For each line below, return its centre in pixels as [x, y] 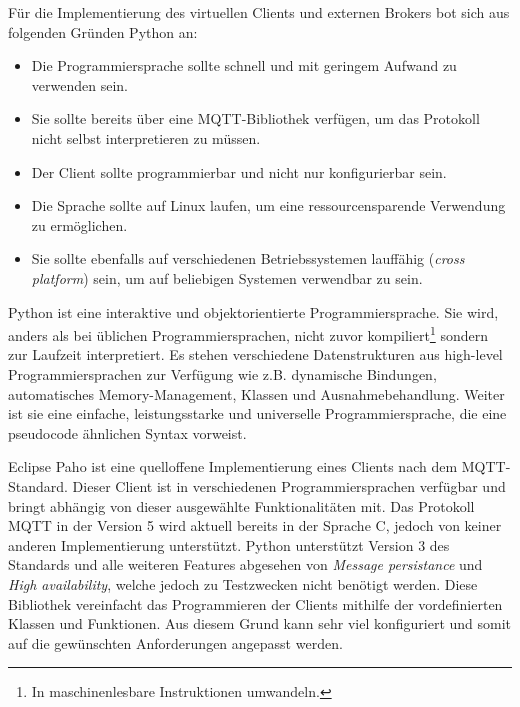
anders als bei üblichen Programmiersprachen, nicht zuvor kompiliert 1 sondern [248, 333]
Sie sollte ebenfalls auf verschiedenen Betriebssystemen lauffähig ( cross [248, 258]
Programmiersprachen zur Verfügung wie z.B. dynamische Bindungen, [222, 373]
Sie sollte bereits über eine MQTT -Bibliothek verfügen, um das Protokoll [255, 118]
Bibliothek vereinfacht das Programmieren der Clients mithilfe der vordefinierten [255, 603]
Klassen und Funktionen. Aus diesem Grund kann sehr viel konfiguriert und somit [260, 623]
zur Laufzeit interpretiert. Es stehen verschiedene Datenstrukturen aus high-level [255, 354]
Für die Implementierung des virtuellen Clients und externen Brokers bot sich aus [259, 12]
